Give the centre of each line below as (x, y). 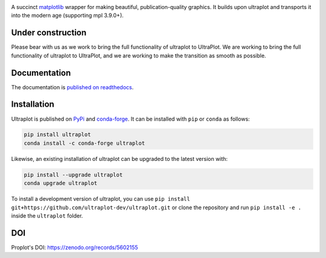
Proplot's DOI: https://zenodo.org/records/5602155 (75, 247)
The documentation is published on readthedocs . (72, 87)
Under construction (49, 33)
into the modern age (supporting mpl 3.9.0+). (67, 16)
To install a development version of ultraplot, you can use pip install (101, 199)
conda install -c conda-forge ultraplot (84, 143)
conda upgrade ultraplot (61, 183)
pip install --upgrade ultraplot (73, 175)
